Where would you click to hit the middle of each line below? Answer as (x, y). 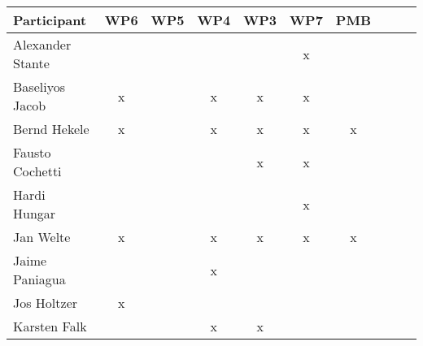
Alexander (42, 44)
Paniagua (39, 279)
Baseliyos (39, 86)
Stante (31, 63)
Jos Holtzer (46, 303)
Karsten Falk (50, 326)
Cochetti (37, 171)
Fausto (32, 152)
